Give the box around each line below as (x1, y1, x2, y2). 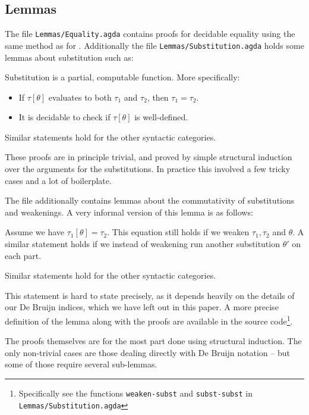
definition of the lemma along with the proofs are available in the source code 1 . (5, 313, 293, 327)
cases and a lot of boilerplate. (5, 174, 112, 186)
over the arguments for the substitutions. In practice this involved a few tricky (5, 163, 291, 175)
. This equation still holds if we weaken (107, 226, 250, 238)
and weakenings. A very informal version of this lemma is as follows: (5, 205, 253, 218)
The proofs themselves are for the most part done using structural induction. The (5, 335, 302, 347)
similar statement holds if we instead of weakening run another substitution (5, 238, 280, 250)
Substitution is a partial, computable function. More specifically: (5, 71, 240, 83)
